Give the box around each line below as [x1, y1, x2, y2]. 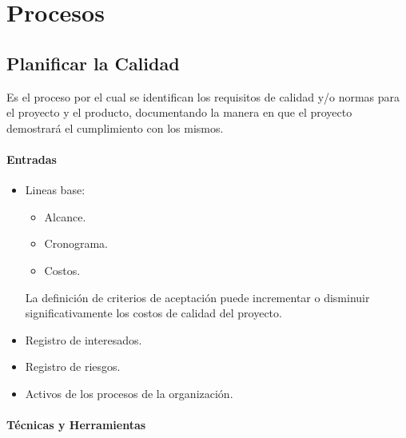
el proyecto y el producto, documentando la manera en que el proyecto [6, 104, 352, 121]
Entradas [6, 150, 57, 167]
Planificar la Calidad [6, 50, 180, 75]
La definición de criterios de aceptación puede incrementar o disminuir [25, 289, 370, 305]
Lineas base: [25, 181, 86, 198]
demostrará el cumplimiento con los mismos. [6, 119, 224, 136]
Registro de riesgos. [25, 358, 121, 375]
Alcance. [44, 208, 86, 225]
